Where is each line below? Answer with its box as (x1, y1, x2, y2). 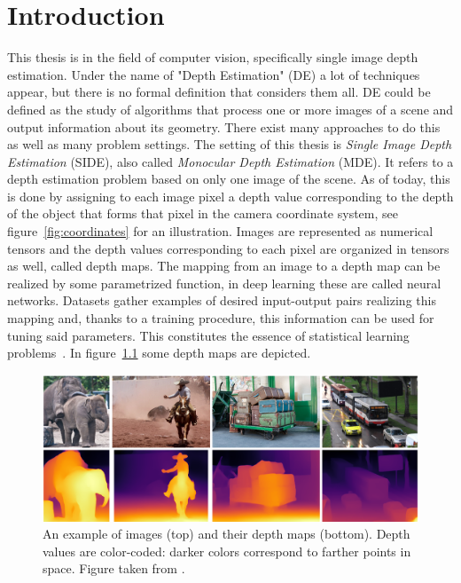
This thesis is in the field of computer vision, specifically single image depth (7, 48, 418, 67)
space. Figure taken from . (43, 559, 185, 578)
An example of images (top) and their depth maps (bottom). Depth (43, 524, 410, 543)
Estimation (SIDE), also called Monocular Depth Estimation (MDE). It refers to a (7, 152, 454, 170)
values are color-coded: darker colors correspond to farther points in (43, 541, 411, 560)
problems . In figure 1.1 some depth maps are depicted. (7, 343, 311, 362)
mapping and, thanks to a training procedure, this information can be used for (7, 309, 434, 327)
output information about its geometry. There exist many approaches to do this (7, 117, 441, 136)
